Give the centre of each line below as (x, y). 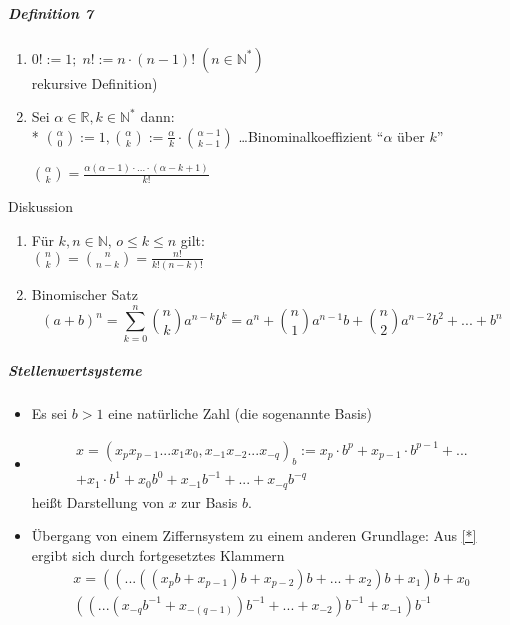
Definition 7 (51, 12)
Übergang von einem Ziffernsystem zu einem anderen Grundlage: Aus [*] (254, 535)
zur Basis (209, 501)
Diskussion (40, 206)
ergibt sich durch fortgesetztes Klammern (158, 554)
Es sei (49, 413)
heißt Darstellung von (97, 501)
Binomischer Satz (84, 294)
